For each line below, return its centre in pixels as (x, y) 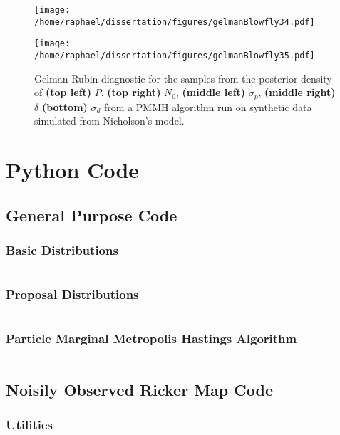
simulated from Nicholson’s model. (109, 121)
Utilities (30, 425)
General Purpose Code (92, 215)
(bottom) (65, 106)
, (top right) (131, 92)
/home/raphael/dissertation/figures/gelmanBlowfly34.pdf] (175, 22)
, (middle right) (297, 92)
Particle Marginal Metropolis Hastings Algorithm (151, 339)
